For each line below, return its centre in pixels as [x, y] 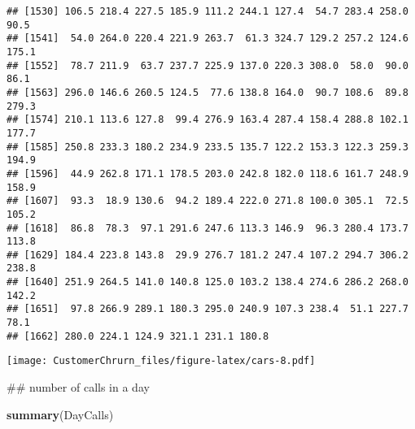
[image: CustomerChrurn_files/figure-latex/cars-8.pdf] [161, 361]
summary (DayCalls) [60, 414]
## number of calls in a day [78, 387]
